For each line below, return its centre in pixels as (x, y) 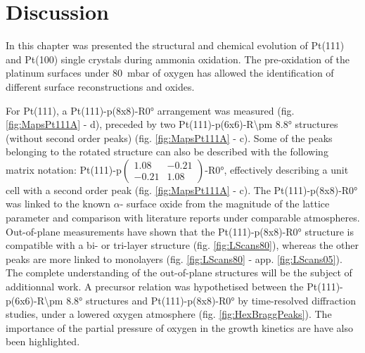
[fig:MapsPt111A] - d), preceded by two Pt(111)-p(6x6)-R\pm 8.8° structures (172, 124)
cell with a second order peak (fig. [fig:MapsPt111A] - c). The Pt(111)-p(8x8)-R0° (182, 190)
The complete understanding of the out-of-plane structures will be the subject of (179, 272)
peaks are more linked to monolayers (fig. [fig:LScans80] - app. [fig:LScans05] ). (174, 258)
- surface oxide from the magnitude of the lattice (225, 204)
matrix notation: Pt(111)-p (64, 169)
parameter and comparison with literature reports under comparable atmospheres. (183, 218)
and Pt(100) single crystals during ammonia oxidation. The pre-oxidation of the (178, 59)
